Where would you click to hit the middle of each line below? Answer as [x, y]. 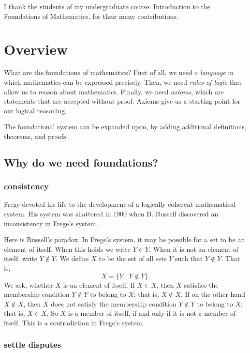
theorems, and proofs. [36, 136]
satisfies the [201, 284]
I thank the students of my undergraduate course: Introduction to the [107, 6]
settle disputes [33, 344]
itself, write [21, 258]
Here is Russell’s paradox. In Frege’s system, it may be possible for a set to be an [125, 239]
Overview [36, 49]
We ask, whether [29, 284]
